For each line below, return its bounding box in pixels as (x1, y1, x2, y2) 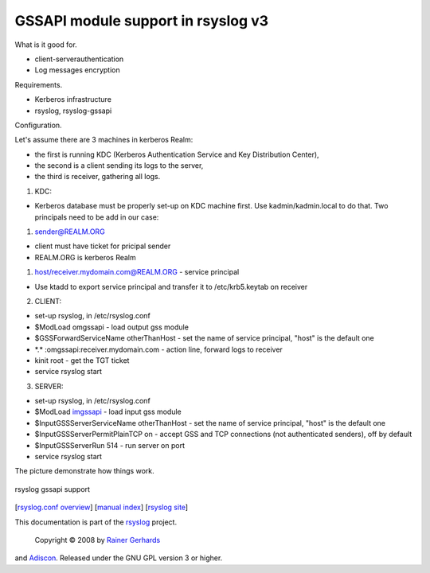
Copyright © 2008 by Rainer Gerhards (34, 536, 161, 544)
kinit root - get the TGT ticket (34, 355, 130, 365)
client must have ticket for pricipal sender (34, 241, 171, 251)
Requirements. (14, 80, 63, 89)
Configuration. (14, 120, 63, 130)
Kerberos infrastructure (34, 95, 111, 104)
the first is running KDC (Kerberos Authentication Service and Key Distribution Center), (34, 150, 319, 159)
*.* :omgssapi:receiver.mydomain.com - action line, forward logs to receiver (34, 345, 283, 354)
